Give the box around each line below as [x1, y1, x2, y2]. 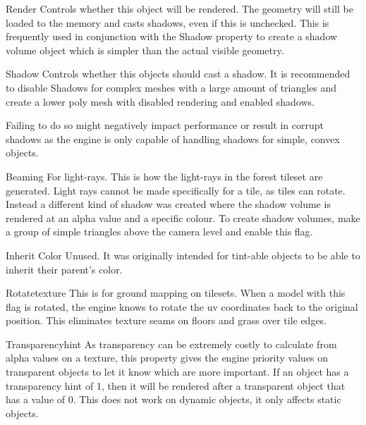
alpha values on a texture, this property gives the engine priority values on [6, 350, 329, 365]
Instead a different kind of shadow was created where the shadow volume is [6, 197, 331, 211]
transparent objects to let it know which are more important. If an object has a [6, 364, 349, 379]
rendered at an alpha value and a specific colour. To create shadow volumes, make [6, 210, 360, 225]
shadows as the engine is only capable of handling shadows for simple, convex [6, 131, 340, 146]
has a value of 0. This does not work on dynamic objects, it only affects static [6, 392, 341, 407]
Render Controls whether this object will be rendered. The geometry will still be [6, 1, 353, 16]
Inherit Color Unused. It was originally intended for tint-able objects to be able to [6, 247, 360, 262]
